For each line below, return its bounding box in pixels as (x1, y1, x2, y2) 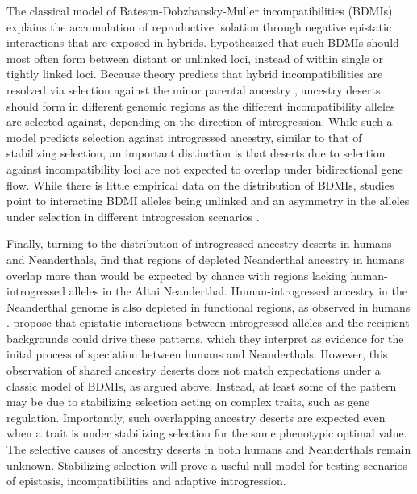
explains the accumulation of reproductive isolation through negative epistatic (6, 18, 392, 35)
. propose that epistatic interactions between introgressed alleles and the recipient (6, 314, 410, 331)
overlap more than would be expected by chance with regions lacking (6, 266, 347, 283)
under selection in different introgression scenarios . (6, 207, 260, 224)
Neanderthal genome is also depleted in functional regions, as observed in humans (6, 298, 411, 315)
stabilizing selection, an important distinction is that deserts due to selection (6, 144, 386, 161)
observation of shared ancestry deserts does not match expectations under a (6, 362, 381, 379)
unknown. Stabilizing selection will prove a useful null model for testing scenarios (6, 456, 408, 473)
